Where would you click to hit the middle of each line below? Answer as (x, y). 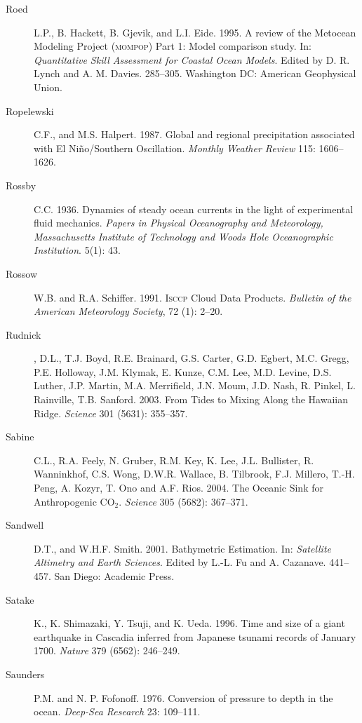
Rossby (21, 185)
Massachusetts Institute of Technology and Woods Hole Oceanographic (183, 236)
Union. (48, 87)
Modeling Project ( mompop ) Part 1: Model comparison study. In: (173, 46)
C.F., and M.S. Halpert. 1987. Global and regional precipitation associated (194, 134)
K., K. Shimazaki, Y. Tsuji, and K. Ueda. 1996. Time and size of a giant (189, 623)
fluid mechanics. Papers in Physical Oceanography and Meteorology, (179, 223)
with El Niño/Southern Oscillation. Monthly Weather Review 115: (175, 148)
